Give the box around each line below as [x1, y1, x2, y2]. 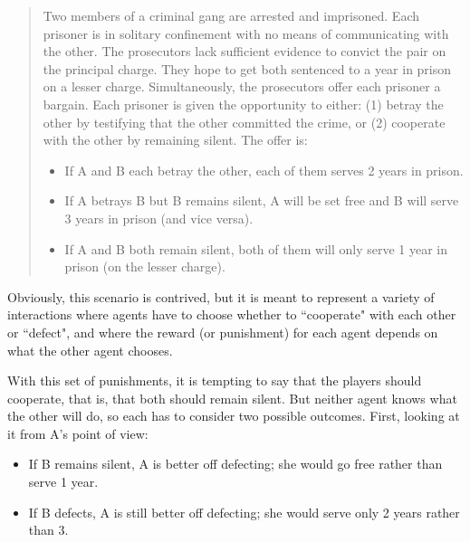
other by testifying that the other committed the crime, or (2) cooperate [43, 112, 446, 131]
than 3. [28, 520, 69, 539]
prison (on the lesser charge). [64, 257, 225, 276]
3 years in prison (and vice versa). [64, 208, 254, 227]
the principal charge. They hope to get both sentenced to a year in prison [43, 59, 452, 78]
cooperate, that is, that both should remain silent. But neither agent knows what [7, 388, 457, 407]
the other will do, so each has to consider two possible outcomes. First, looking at [7, 406, 460, 425]
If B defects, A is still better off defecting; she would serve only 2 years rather [28, 502, 460, 521]
